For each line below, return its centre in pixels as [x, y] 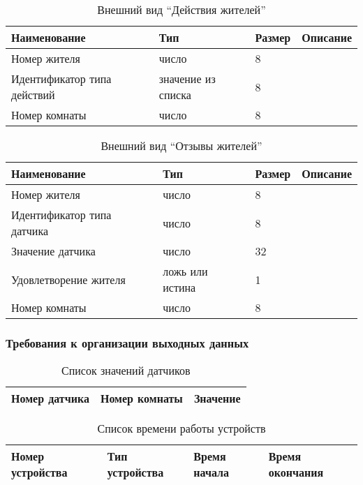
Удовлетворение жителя [68, 279]
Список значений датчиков [126, 371]
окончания [296, 472]
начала [212, 472]
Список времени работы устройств [181, 428]
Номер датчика [50, 398]
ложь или [185, 271]
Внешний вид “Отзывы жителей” [181, 145]
